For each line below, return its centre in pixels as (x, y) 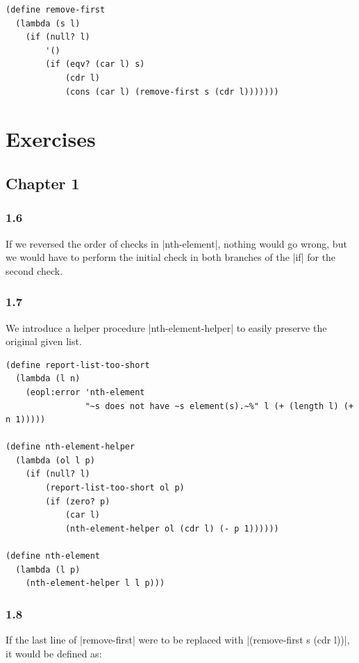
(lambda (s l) (48, 23)
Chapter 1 (43, 183)
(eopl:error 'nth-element (85, 392)
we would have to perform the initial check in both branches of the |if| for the (171, 257)
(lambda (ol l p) (55, 460)
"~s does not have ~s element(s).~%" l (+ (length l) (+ (219, 406)
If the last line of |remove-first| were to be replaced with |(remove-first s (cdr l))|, (178, 640)
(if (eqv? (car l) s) (95, 64)
